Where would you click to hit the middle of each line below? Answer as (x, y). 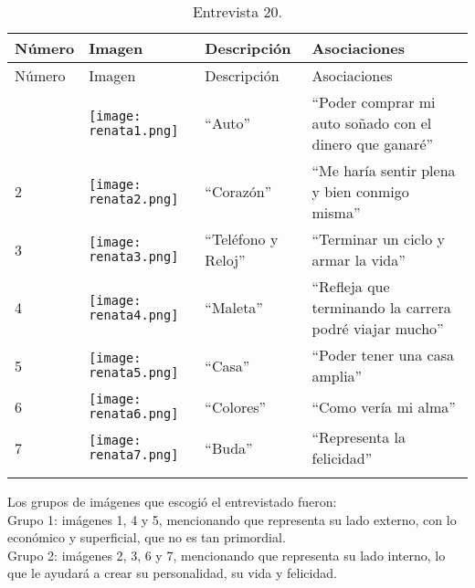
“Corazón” (238, 191)
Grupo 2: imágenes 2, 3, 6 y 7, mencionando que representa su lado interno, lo (227, 555)
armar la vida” (359, 260)
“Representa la (359, 437)
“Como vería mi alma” (384, 406)
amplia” (337, 376)
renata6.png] (134, 414)
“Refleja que (351, 286)
